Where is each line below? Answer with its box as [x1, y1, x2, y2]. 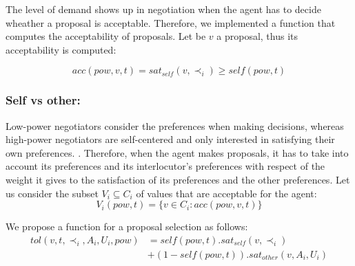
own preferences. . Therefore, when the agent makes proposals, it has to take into [6, 145, 349, 159]
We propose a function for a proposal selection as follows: [6, 219, 248, 234]
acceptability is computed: [6, 42, 116, 56]
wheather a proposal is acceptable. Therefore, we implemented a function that [6, 15, 336, 30]
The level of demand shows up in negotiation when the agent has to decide [6, 2, 321, 16]
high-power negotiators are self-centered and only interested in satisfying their [6, 132, 335, 146]
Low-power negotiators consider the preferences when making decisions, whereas [6, 118, 344, 133]
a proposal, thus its [216, 29, 298, 43]
